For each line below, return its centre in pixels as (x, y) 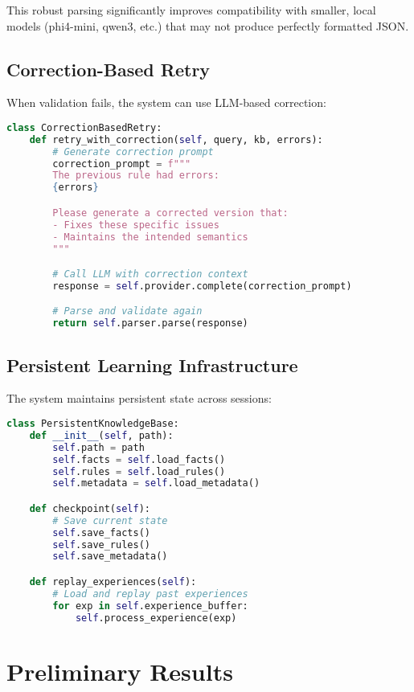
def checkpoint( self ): (90, 508)
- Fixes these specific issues (136, 225)
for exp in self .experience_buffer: (150, 606)
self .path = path (98, 447)
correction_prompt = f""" (122, 164)
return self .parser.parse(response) (150, 323)
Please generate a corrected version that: (170, 213)
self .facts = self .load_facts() (139, 459)
